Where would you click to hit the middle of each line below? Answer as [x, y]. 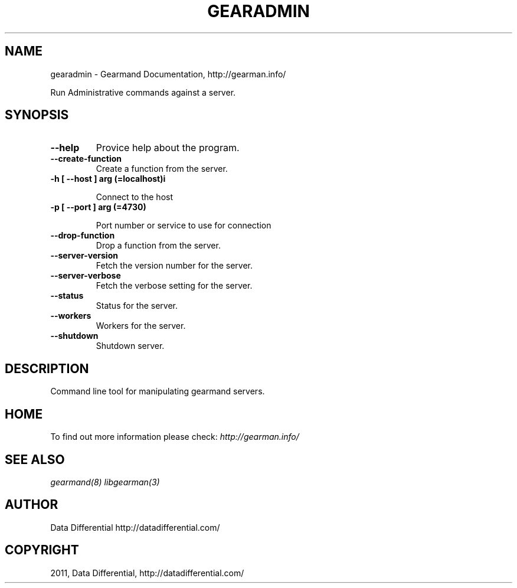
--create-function [86, 159]
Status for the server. [137, 306]
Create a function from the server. [162, 169]
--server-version [84, 256]
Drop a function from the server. [158, 246]
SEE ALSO [35, 459]
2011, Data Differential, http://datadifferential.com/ [147, 573]
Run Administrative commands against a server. [143, 92]
